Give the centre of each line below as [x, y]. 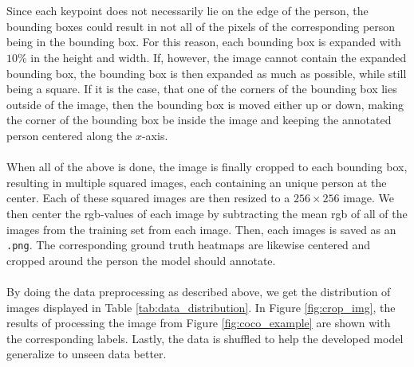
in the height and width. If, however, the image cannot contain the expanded [219, 57]
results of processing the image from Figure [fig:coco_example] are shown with [199, 323]
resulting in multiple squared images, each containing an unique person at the [197, 182]
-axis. [155, 135]
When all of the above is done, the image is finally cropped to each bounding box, [207, 167]
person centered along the [69, 135]
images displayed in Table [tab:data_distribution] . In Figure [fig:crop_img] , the [201, 307]
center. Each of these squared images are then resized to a [148, 198]
